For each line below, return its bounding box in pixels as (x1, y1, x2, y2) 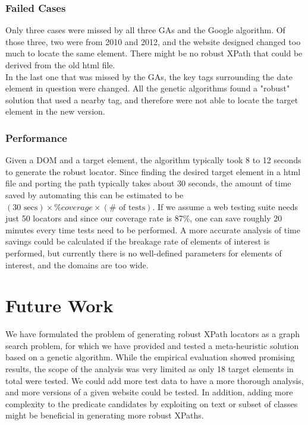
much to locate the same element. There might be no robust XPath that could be (5, 47, 303, 59)
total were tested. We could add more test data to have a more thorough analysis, (5, 374, 304, 386)
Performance (5, 130, 67, 145)
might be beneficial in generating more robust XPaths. (5, 409, 204, 421)
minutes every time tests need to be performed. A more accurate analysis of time (5, 223, 300, 236)
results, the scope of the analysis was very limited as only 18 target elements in (5, 363, 294, 375)
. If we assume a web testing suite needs (152, 200, 298, 213)
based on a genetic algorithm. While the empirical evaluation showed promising (5, 351, 295, 363)
